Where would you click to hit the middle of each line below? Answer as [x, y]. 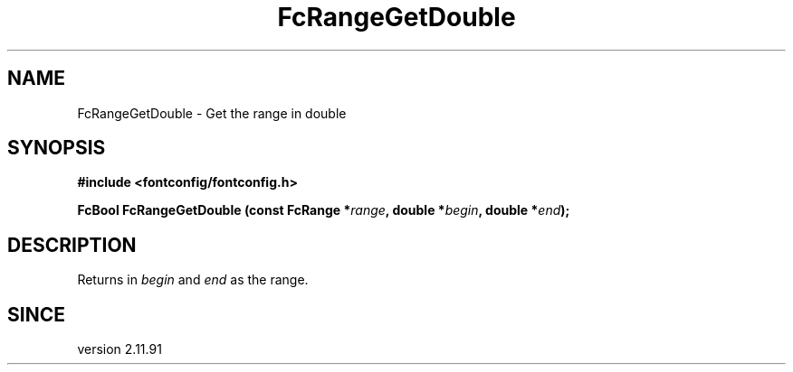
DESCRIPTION [72, 245]
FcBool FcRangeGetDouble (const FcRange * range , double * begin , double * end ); [324, 210]
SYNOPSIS [57, 148]
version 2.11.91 [119, 349]
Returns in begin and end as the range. [193, 280]
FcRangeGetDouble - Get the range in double [212, 113]
